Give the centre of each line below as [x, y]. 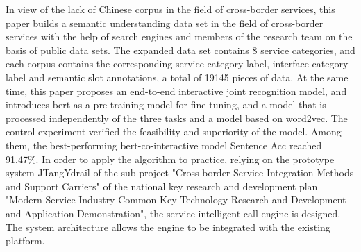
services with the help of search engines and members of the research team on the [179, 36]
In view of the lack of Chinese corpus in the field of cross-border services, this [170, 9]
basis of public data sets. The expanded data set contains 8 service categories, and [180, 50]
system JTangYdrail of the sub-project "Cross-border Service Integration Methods [180, 173]
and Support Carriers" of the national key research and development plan [162, 186]
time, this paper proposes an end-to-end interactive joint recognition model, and [176, 91]
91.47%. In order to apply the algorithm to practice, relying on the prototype [170, 159]
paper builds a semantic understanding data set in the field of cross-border [165, 23]
